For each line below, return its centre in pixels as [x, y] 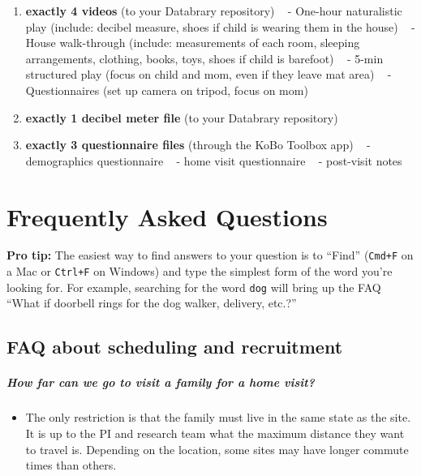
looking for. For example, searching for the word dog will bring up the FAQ [194, 287]
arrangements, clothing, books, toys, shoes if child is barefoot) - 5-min [204, 58]
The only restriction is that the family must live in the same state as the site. [218, 417]
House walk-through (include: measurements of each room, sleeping [193, 43]
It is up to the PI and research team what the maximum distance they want [215, 433]
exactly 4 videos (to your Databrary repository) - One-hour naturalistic [214, 11]
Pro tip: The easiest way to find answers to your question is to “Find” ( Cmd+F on [210, 255]
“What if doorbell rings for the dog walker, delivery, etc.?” [152, 303]
